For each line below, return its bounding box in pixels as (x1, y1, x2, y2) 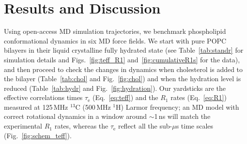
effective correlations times (4, 92, 83, 102)
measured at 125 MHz (4, 101, 68, 112)
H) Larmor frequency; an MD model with (116, 101, 239, 112)
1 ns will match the (154, 111, 211, 121)
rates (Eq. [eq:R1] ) (170, 92, 227, 102)
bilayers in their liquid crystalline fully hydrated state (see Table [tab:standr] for (4, 45, 244, 55)
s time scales (176, 121, 214, 131)
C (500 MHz (75, 101, 111, 112)
